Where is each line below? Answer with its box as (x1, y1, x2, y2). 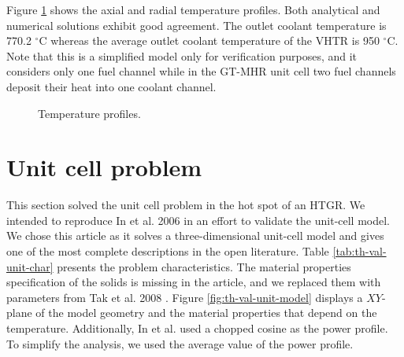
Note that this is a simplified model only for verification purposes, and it (6, 47, 358, 64)
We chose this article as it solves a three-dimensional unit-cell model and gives (6, 227, 384, 244)
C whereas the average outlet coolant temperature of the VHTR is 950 (39, 32, 380, 49)
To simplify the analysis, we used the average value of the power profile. (6, 335, 354, 351)
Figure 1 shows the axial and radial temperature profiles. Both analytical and (6, 2, 380, 17)
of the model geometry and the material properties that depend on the (35, 304, 377, 321)
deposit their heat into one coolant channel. (6, 78, 217, 94)
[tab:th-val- (332, 243, 387, 259)
